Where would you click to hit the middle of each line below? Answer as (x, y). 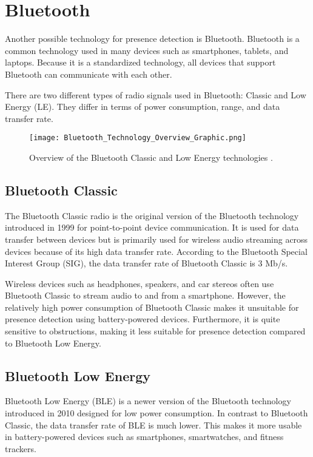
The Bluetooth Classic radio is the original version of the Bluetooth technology (152, 215)
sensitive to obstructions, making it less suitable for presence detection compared (155, 331)
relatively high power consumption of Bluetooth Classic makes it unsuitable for (152, 307)
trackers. (21, 448)
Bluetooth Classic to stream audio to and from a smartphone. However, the (145, 295)
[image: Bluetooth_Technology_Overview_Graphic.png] (138, 138)
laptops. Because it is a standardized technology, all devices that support (140, 62)
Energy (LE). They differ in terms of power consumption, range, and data (143, 107)
